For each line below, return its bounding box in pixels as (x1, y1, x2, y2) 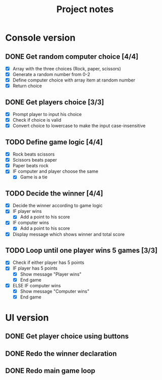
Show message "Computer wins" (20, 288, 90, 294)
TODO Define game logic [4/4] (5, 138, 103, 146)
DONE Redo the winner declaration (5, 349, 117, 358)
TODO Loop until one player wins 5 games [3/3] (5, 246, 158, 254)
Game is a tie (20, 174, 48, 180)
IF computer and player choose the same (12, 168, 99, 174)
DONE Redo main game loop (5, 366, 96, 375)
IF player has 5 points (12, 265, 58, 272)
